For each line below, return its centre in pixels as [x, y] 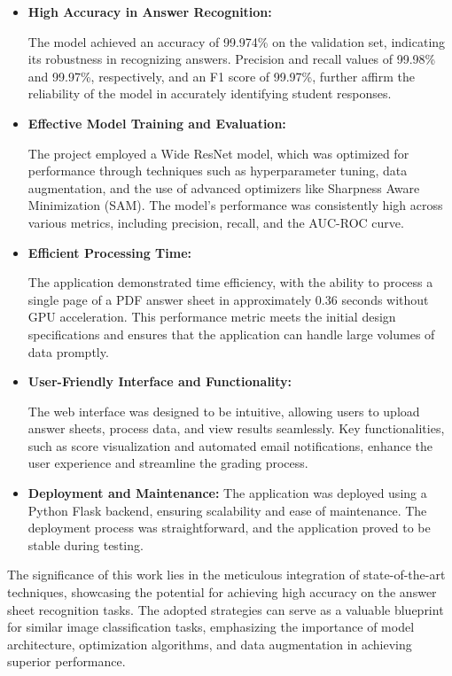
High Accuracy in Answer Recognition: [150, 12]
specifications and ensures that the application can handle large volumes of [231, 334]
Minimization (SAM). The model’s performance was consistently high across [235, 205]
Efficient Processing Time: [110, 252]
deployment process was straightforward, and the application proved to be [229, 528]
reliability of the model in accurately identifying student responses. [210, 93]
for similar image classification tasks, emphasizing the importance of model [211, 627]
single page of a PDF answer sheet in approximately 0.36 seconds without [228, 299]
